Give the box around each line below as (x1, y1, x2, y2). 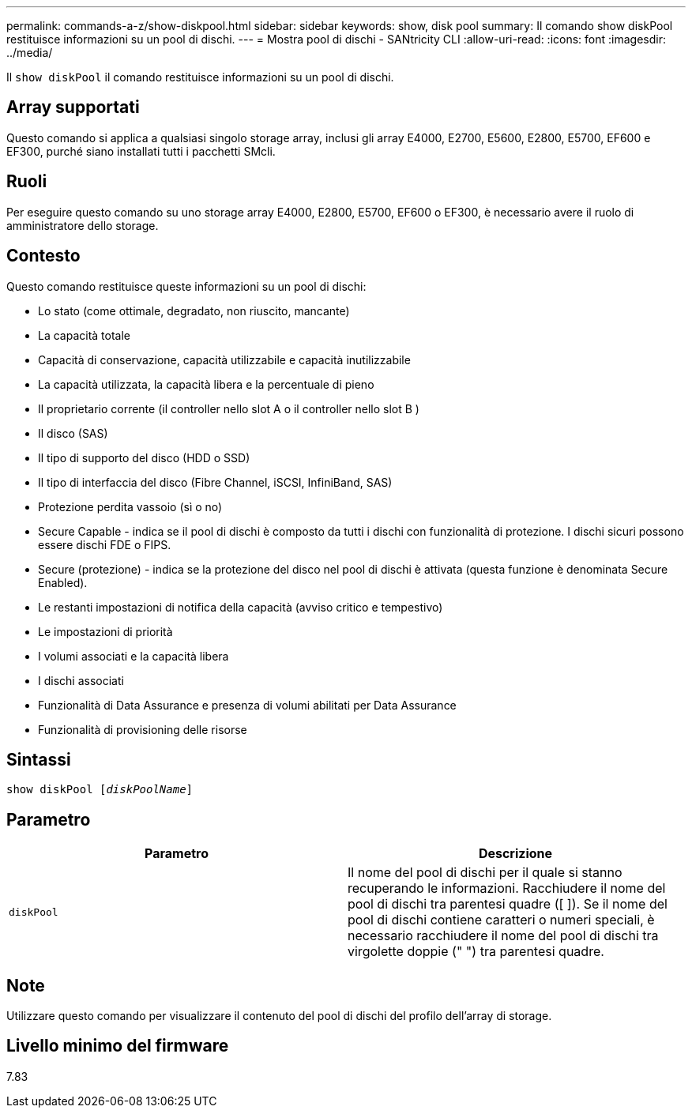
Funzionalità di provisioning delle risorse (38, 722, 247, 736)
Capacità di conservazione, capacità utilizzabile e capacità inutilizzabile (38, 352, 411, 367)
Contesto (6, 246, 81, 266)
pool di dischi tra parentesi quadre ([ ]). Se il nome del (348, 896, 668, 913)
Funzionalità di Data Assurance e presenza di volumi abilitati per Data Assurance (38, 698, 457, 712)
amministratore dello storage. (6, 218, 159, 232)
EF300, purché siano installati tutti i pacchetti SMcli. (6, 144, 276, 158)
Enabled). (38, 575, 88, 589)
